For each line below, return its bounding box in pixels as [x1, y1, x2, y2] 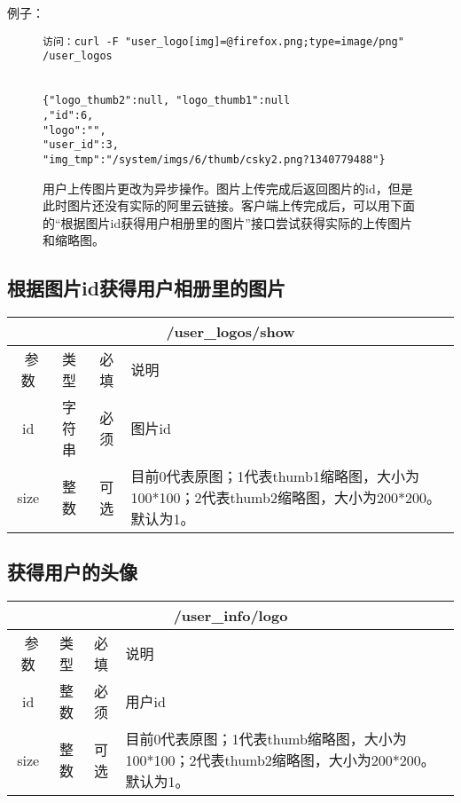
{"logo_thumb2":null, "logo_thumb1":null [43, 94, 291, 107]
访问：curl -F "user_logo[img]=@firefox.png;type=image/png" [43, 35, 404, 48]
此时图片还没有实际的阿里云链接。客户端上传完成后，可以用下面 [43, 196, 415, 215]
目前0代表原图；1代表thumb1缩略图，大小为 [130, 466, 419, 487]
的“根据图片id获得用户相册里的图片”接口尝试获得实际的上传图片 [43, 213, 412, 232]
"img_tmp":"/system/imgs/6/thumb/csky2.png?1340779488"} [43, 153, 386, 166]
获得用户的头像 [7, 558, 137, 586]
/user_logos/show [166, 321, 295, 342]
